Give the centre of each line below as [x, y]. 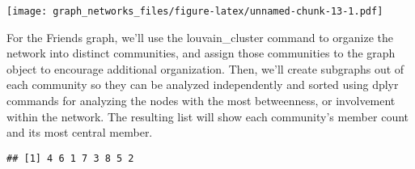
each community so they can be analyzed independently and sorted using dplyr [203, 84]
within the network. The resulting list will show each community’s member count [207, 116]
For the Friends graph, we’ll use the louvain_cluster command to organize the [200, 37]
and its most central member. [80, 132]
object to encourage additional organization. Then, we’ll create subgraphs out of [205, 68]
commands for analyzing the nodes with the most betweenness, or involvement [201, 101]
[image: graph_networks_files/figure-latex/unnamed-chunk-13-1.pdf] [195, 11]
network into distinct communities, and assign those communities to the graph [201, 53]
